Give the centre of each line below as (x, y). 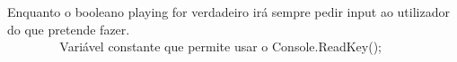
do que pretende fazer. (69, 29)
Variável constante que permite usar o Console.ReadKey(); (221, 46)
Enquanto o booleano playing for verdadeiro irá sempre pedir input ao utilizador (228, 12)
